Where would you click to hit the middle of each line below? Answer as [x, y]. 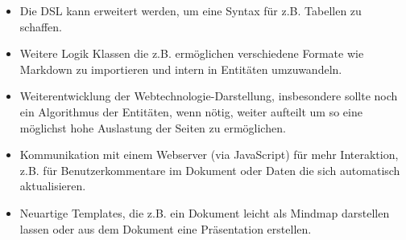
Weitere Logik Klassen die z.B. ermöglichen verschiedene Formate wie [192, 53]
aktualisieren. [53, 186]
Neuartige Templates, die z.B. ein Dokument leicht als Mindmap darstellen [205, 212]
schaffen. [41, 26]
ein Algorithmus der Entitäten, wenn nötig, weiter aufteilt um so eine [191, 111]
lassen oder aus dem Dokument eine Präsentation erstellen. [166, 228]
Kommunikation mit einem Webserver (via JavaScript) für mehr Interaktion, [209, 155]
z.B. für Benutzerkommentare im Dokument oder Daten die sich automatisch [210, 170]
